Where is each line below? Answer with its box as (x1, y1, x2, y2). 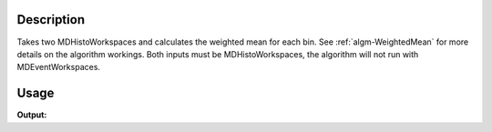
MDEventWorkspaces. (16, 62, 100, 73)
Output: (16, 109, 47, 120)
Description (16, 12, 86, 27)
